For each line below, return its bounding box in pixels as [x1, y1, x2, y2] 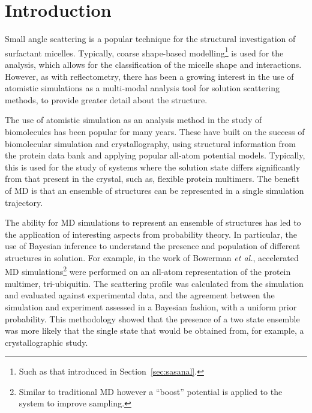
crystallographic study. [5, 336, 88, 348]
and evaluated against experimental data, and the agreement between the [5, 289, 275, 301]
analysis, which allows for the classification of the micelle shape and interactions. [5, 58, 302, 70]
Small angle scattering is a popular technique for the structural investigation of [5, 32, 296, 45]
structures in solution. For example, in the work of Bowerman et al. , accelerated [5, 251, 299, 264]
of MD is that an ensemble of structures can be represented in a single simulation [5, 184, 304, 196]
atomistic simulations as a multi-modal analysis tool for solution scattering [5, 82, 280, 94]
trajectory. [5, 196, 43, 208]
